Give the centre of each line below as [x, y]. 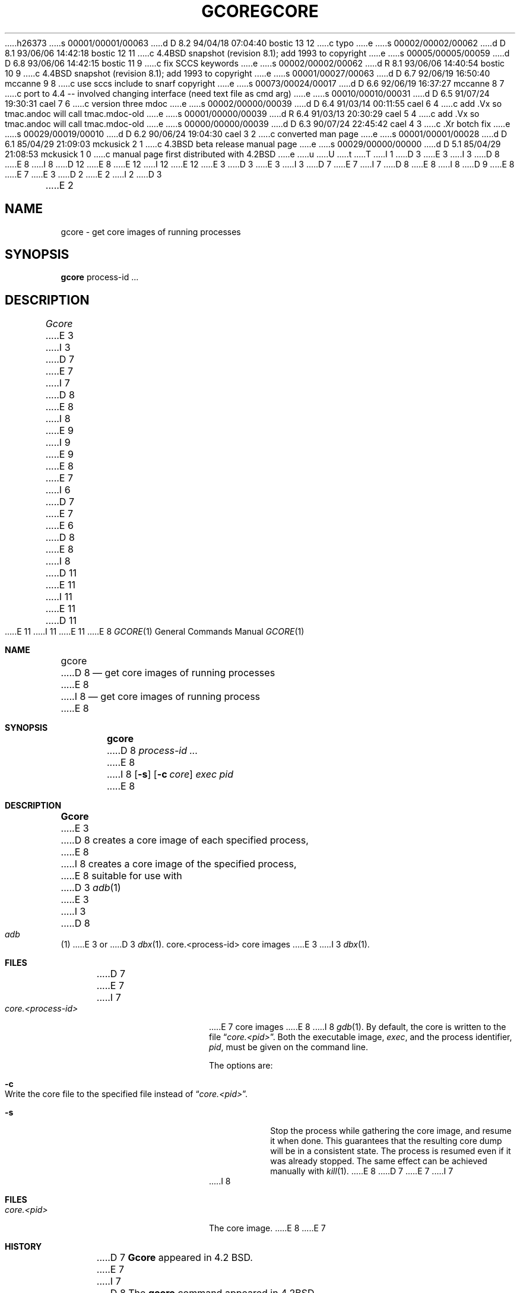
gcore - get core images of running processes [151, 232]
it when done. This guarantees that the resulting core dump [386, 1141]
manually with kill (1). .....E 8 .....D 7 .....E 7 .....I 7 [362, 1171]
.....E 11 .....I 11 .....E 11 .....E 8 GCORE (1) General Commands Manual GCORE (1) [155, 632]
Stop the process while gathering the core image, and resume [391, 1131]
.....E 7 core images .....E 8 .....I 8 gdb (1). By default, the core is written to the [358, 1027]
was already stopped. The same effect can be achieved [379, 1161]
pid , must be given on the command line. [288, 1047]
